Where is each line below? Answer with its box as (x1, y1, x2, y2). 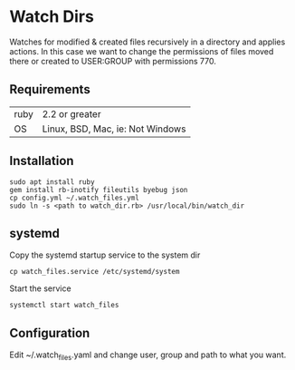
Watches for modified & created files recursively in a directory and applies (9, 36, 286, 47)
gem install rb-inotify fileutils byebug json (9, 185, 188, 194)
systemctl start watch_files (9, 301, 119, 310)
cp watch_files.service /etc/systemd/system (9, 268, 180, 277)
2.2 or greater (42, 107, 101, 120)
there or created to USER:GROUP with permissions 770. (9, 55, 217, 66)
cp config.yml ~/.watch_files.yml (9, 193, 140, 202)
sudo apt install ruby (9, 177, 95, 187)
